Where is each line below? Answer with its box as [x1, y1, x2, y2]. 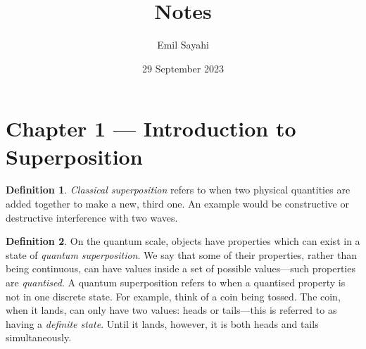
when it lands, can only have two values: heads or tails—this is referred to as [6, 303, 337, 317]
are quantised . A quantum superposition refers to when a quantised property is [6, 275, 346, 289]
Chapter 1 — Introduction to [6, 114, 296, 143]
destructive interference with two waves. [6, 210, 178, 224]
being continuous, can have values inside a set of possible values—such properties [6, 261, 355, 276]
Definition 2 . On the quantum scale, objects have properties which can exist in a [6, 234, 360, 248]
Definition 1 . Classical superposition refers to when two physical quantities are [6, 182, 351, 197]
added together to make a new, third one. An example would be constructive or [6, 196, 349, 211]
